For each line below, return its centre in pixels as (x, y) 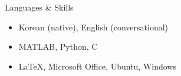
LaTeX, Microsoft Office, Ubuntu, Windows (97, 66)
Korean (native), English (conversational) (93, 27)
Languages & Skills (39, 7)
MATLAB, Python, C (58, 46)
